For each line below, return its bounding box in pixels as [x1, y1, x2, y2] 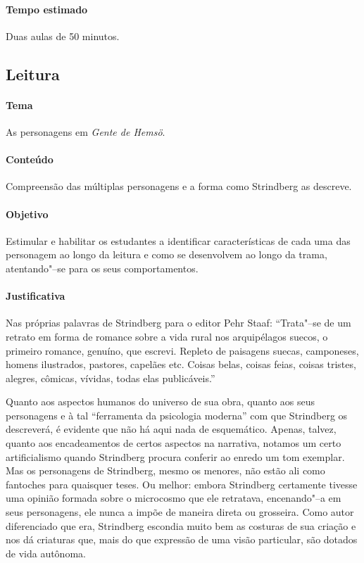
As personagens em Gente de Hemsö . [6, 124, 165, 139]
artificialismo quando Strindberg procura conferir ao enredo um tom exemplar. [6, 449, 345, 464]
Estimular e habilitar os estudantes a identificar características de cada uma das [6, 233, 351, 248]
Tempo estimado [6, 1, 88, 16]
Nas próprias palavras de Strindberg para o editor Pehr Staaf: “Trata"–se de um [6, 315, 351, 330]
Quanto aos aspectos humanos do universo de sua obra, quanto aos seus [6, 394, 315, 409]
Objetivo [6, 206, 49, 221]
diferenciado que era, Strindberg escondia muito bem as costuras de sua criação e [6, 518, 356, 533]
